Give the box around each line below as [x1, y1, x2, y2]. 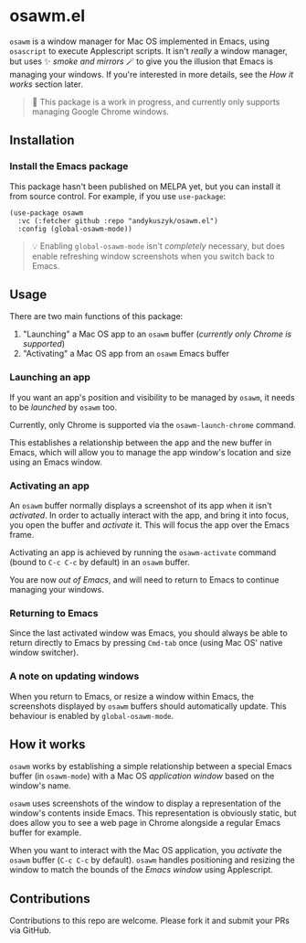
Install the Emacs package [9, 160, 129, 173]
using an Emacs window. [9, 456, 103, 467]
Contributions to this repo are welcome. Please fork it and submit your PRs [9, 916, 290, 927]
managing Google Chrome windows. [31, 106, 170, 117]
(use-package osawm [9, 208, 84, 218]
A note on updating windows [9, 670, 140, 682]
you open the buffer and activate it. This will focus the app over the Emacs [9, 520, 290, 530]
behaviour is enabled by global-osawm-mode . [9, 710, 174, 721]
